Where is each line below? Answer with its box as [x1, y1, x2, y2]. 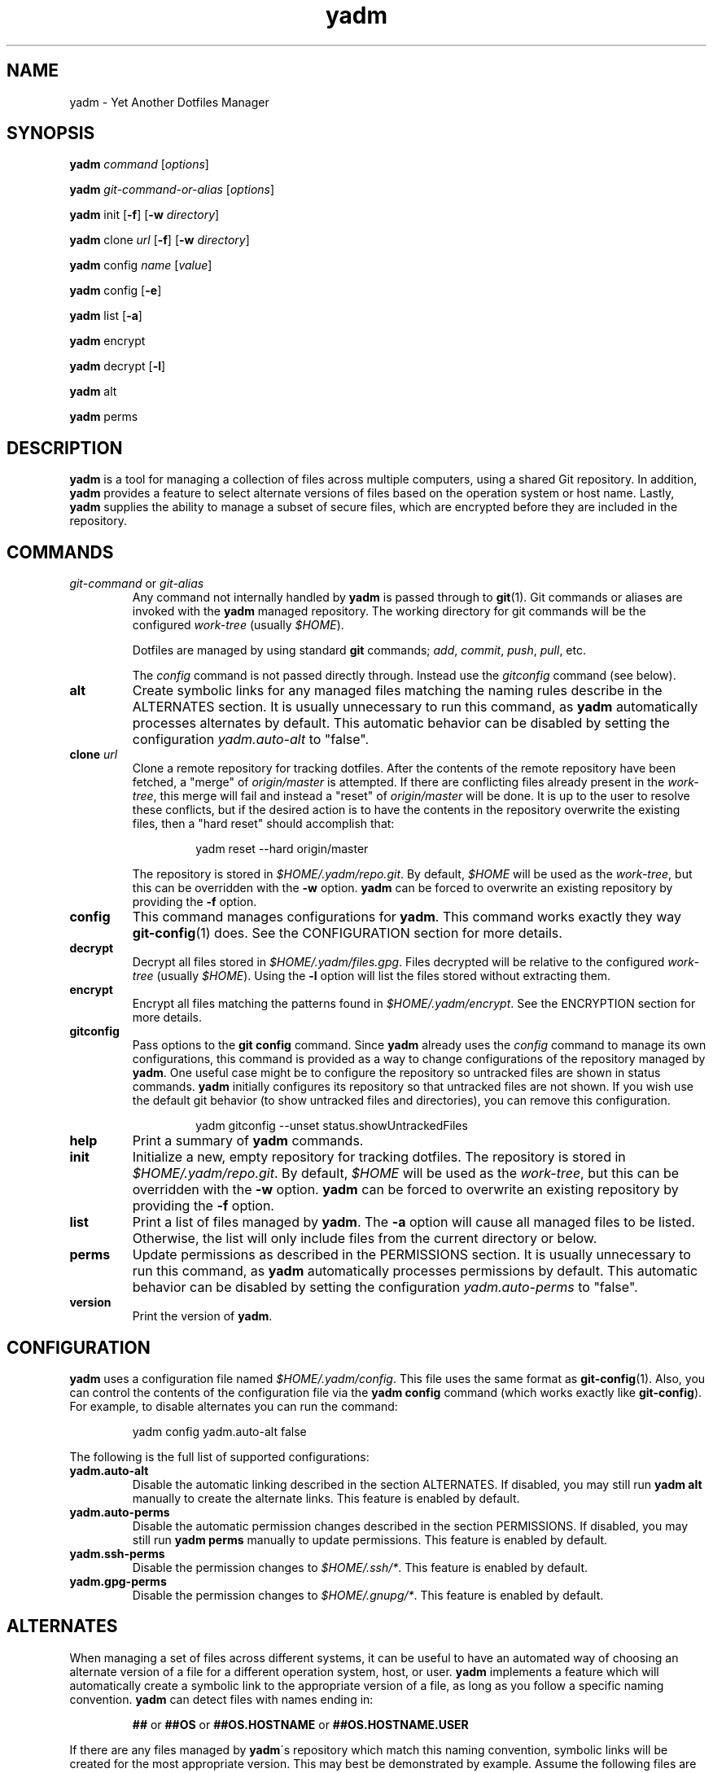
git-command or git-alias [69, 576, 204, 591]
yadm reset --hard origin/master [195, 842, 369, 856]
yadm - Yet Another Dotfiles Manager [69, 94, 269, 109]
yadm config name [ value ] [69, 258, 212, 273]
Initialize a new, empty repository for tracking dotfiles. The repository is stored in [132, 1149, 626, 1166]
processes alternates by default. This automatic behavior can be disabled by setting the [132, 715, 670, 732]
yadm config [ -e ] [69, 283, 162, 298]
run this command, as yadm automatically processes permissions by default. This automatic [132, 1263, 698, 1280]
